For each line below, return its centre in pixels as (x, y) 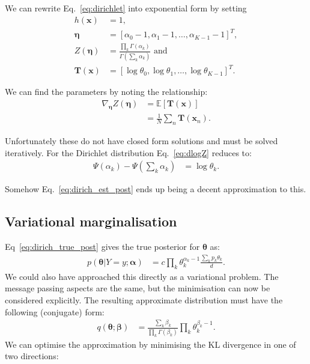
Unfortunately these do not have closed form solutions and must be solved (141, 141)
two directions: (32, 356)
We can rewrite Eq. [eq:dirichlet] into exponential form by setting (126, 8)
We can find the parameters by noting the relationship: (106, 92)
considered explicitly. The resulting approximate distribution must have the (144, 299)
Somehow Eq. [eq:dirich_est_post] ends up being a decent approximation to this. (156, 189)
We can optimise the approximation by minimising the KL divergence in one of (150, 344)
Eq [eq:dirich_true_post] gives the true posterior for (102, 247)
